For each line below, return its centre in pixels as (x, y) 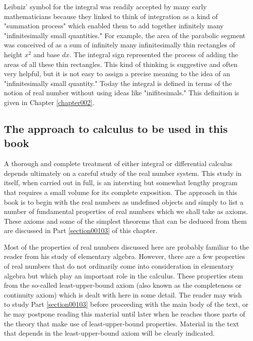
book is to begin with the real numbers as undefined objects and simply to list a (124, 202)
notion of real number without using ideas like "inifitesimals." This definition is (122, 93)
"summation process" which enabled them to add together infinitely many (114, 26)
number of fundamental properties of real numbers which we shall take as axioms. (126, 211)
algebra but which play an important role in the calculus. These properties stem (124, 275)
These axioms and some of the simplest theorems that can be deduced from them (126, 221)
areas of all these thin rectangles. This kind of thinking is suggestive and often (121, 64)
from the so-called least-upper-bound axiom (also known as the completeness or (123, 285)
